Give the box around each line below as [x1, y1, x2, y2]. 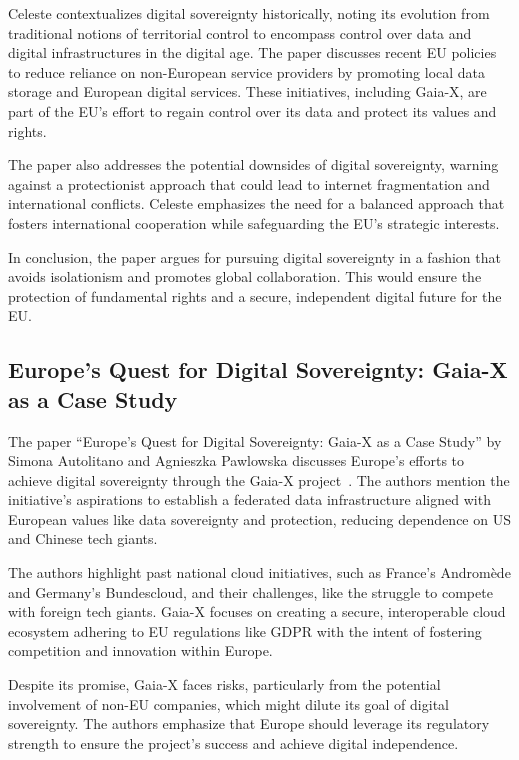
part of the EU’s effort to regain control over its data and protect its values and [8, 100, 497, 121]
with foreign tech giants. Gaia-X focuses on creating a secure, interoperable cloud [8, 601, 506, 622]
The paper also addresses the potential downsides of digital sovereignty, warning [8, 154, 499, 175]
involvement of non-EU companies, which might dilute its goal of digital [8, 693, 449, 714]
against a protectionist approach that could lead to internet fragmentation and [8, 173, 490, 194]
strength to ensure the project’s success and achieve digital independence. [8, 732, 459, 753]
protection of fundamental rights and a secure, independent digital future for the [8, 285, 502, 306]
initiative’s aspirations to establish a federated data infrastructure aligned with [8, 489, 491, 510]
